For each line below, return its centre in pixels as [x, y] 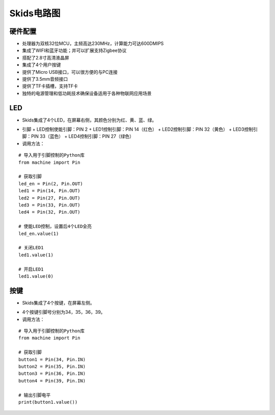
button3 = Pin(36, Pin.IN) [52, 374]
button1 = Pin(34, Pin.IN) [52, 359]
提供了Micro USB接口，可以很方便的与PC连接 [70, 72]
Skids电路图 [35, 13]
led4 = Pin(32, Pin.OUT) [49, 212]
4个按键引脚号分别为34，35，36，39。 [64, 312]
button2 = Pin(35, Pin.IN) [52, 366]
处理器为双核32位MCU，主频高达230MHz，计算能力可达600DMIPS [93, 44]
